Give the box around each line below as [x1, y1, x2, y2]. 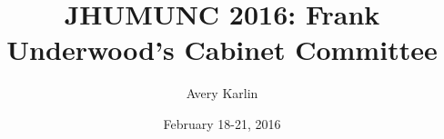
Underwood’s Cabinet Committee [6, 31, 438, 68]
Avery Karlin [186, 84, 258, 103]
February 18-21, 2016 [163, 114, 281, 133]
